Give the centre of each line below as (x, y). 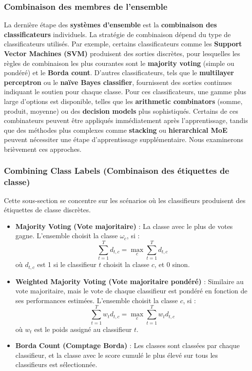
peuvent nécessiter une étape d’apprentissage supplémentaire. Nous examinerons (124, 139)
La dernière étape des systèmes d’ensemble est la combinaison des (110, 25)
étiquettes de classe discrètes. (48, 210)
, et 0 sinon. (172, 264)
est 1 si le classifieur (67, 264)
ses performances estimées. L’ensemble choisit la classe (97, 300)
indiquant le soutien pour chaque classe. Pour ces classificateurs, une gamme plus (125, 92)
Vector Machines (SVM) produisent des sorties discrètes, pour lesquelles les (122, 53)
